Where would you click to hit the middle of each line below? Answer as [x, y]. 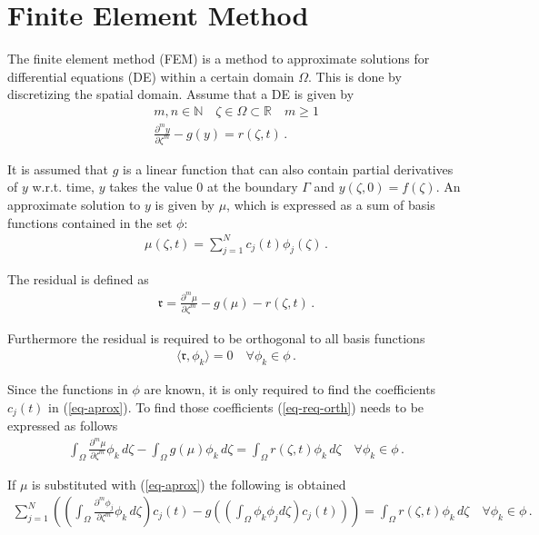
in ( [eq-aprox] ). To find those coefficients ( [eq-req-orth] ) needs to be [236, 406]
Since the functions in [68, 389]
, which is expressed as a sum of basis [331, 204]
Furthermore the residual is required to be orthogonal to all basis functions [216, 337]
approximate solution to [74, 204]
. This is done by [355, 76]
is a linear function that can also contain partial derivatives [288, 168]
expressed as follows [63, 426]
